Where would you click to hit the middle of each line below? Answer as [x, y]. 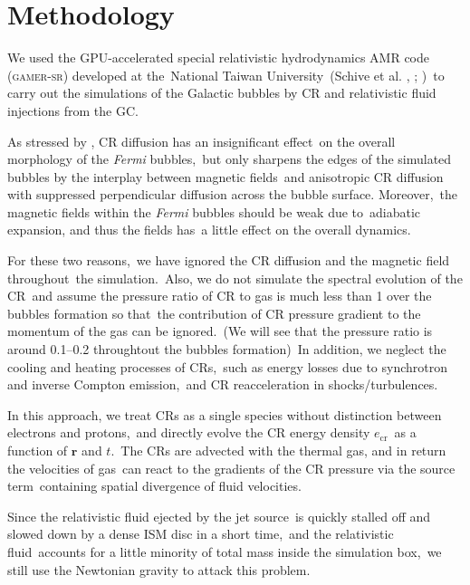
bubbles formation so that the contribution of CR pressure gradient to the [214, 313]
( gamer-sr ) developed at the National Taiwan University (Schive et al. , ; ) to [226, 75]
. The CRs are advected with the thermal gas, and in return [278, 450]
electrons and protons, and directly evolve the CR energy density [189, 432]
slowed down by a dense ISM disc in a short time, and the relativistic [201, 534]
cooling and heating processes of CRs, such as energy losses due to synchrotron [228, 366]
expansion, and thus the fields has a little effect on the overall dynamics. [209, 230]
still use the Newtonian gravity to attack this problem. [159, 569]
